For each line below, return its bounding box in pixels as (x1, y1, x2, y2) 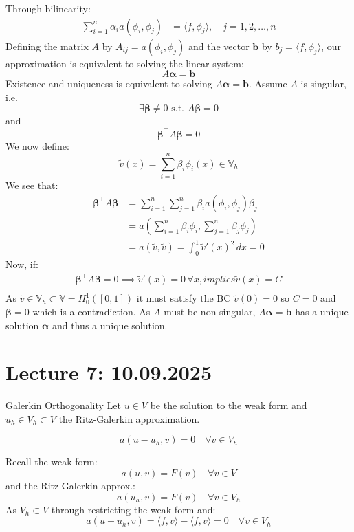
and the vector (188, 38, 250, 53)
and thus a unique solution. (52, 318, 168, 332)
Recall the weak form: (5, 454, 98, 469)
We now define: (5, 138, 69, 153)
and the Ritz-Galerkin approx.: (5, 478, 136, 493)
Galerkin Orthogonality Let (5, 398, 122, 412)
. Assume (248, 76, 287, 91)
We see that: (5, 178, 58, 192)
